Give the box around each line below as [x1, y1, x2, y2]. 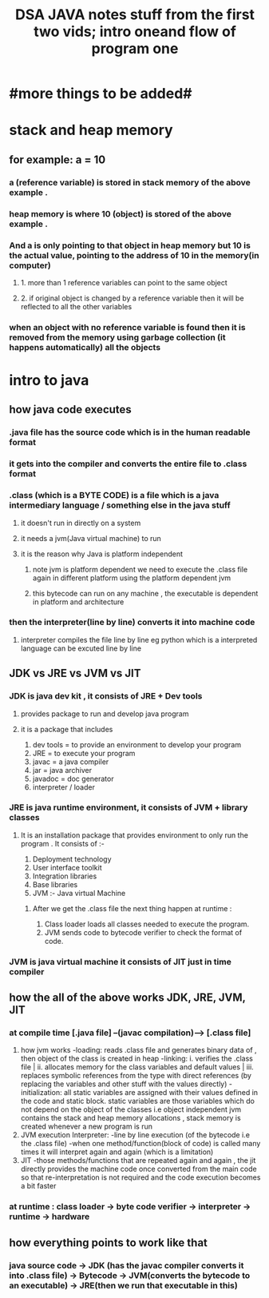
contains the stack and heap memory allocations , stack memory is [20, 1113, 242, 1123]
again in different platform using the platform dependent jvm [32, 573, 231, 583]
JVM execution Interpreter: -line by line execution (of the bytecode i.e [20, 1130, 251, 1140]
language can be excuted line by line [20, 643, 142, 653]
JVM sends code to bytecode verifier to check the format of [44, 927, 243, 937]
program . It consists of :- [20, 838, 105, 848]
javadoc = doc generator [32, 774, 114, 783]
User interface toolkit [32, 862, 102, 872]
